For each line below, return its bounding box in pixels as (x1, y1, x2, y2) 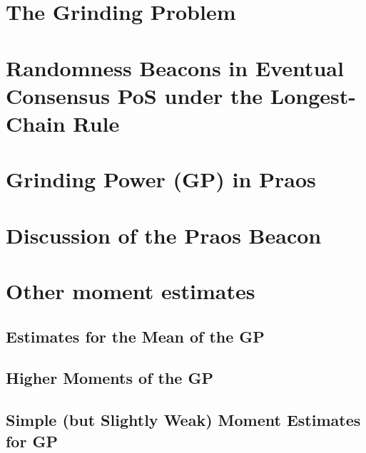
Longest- (270, 80, 356, 110)
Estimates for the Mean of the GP (6, 325, 265, 347)
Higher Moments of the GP (6, 367, 213, 389)
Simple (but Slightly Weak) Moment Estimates (6, 409, 361, 431)
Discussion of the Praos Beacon (6, 220, 322, 249)
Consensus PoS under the (6, 80, 263, 110)
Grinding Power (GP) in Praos (6, 165, 316, 194)
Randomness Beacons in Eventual (6, 53, 344, 82)
